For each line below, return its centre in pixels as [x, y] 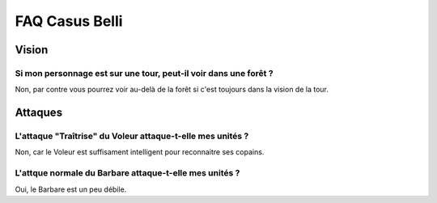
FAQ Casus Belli [69, 21]
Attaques [39, 113]
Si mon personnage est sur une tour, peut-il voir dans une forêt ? [144, 73]
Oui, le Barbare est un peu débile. [71, 189]
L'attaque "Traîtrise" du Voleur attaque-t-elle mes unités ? [132, 136]
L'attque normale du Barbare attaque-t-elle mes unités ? [127, 173]
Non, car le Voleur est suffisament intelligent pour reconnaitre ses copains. [140, 152]
